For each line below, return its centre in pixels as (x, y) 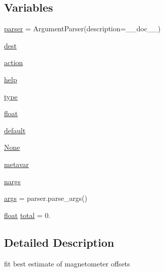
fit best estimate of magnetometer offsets (67, 263)
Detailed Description (59, 242)
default (15, 130)
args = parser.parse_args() (46, 198)
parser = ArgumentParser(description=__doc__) (83, 29)
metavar (17, 164)
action (14, 62)
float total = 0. (27, 215)
